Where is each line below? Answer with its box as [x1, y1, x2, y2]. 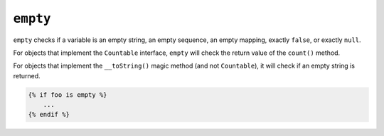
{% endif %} [28, 110, 70, 119]
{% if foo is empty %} [28, 90, 107, 99]
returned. [13, 71, 41, 80]
